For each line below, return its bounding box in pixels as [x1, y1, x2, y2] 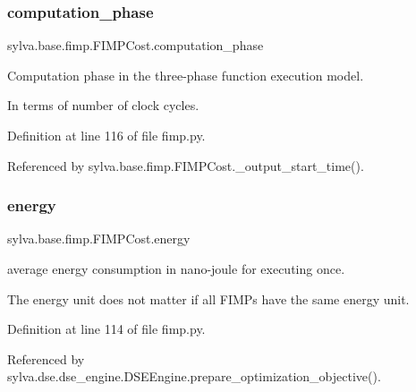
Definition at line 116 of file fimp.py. [7, 126, 206, 144]
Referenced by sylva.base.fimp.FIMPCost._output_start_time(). [7, 156, 364, 175]
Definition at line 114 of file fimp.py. [7, 320, 206, 338]
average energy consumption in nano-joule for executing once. [7, 260, 345, 277]
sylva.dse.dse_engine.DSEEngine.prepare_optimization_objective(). [7, 367, 381, 386]
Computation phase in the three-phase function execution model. [7, 65, 364, 84]
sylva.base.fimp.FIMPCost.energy [7, 229, 191, 248]
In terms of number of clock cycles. [7, 96, 200, 115]
